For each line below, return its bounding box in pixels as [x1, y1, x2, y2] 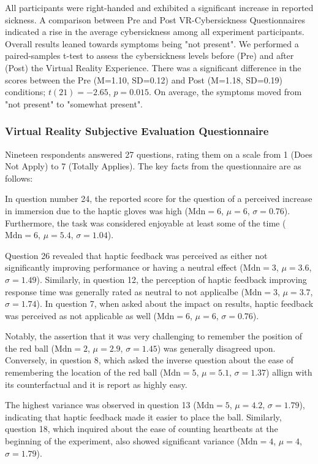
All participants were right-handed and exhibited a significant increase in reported [5, 1, 314, 14]
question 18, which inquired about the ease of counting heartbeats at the [5, 422, 278, 435]
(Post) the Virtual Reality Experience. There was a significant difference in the [5, 61, 301, 74]
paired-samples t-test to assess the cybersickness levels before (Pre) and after [5, 49, 294, 62]
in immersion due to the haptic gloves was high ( [5, 204, 188, 217]
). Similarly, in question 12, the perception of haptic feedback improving [36, 273, 307, 285]
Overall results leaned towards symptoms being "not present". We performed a [5, 37, 299, 50]
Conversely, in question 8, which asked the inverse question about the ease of [5, 354, 293, 366]
